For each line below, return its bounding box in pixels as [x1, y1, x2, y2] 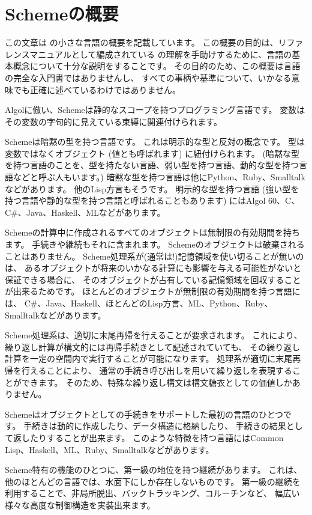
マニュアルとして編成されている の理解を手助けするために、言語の [29, 47, 292, 60]
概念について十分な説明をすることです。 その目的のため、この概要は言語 [13, 59, 301, 72]
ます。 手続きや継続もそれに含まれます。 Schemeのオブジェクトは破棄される [5, 238, 305, 251]
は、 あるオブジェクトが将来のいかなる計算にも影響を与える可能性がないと [5, 261, 302, 274]
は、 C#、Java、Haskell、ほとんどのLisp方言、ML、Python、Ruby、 [5, 297, 273, 309]
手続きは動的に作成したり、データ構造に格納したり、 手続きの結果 [23, 419, 286, 432]
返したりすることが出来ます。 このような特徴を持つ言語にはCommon [13, 431, 284, 443]
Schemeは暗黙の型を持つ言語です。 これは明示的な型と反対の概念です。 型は [5, 135, 305, 148]
